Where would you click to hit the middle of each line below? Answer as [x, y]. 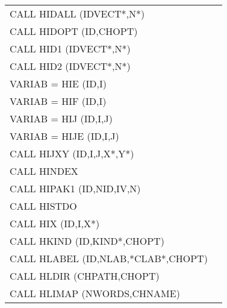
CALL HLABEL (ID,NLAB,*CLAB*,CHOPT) [109, 258]
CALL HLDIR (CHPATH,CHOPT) [85, 276]
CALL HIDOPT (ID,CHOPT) [74, 31]
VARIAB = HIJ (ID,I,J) [61, 118]
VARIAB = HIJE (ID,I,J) [64, 136]
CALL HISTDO [43, 206]
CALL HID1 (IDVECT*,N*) [70, 49]
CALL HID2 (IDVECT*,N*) [70, 66]
